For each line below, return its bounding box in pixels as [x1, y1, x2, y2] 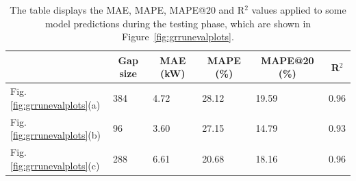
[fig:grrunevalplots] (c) [10, 158, 100, 172]
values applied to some [251, 3, 346, 16]
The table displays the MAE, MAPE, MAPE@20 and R [10, 3, 245, 16]
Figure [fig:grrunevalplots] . [122, 29, 234, 44]
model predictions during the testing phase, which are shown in [44, 16, 311, 30]
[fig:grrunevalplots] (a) [10, 97, 101, 111]
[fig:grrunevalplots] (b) [10, 128, 101, 142]
